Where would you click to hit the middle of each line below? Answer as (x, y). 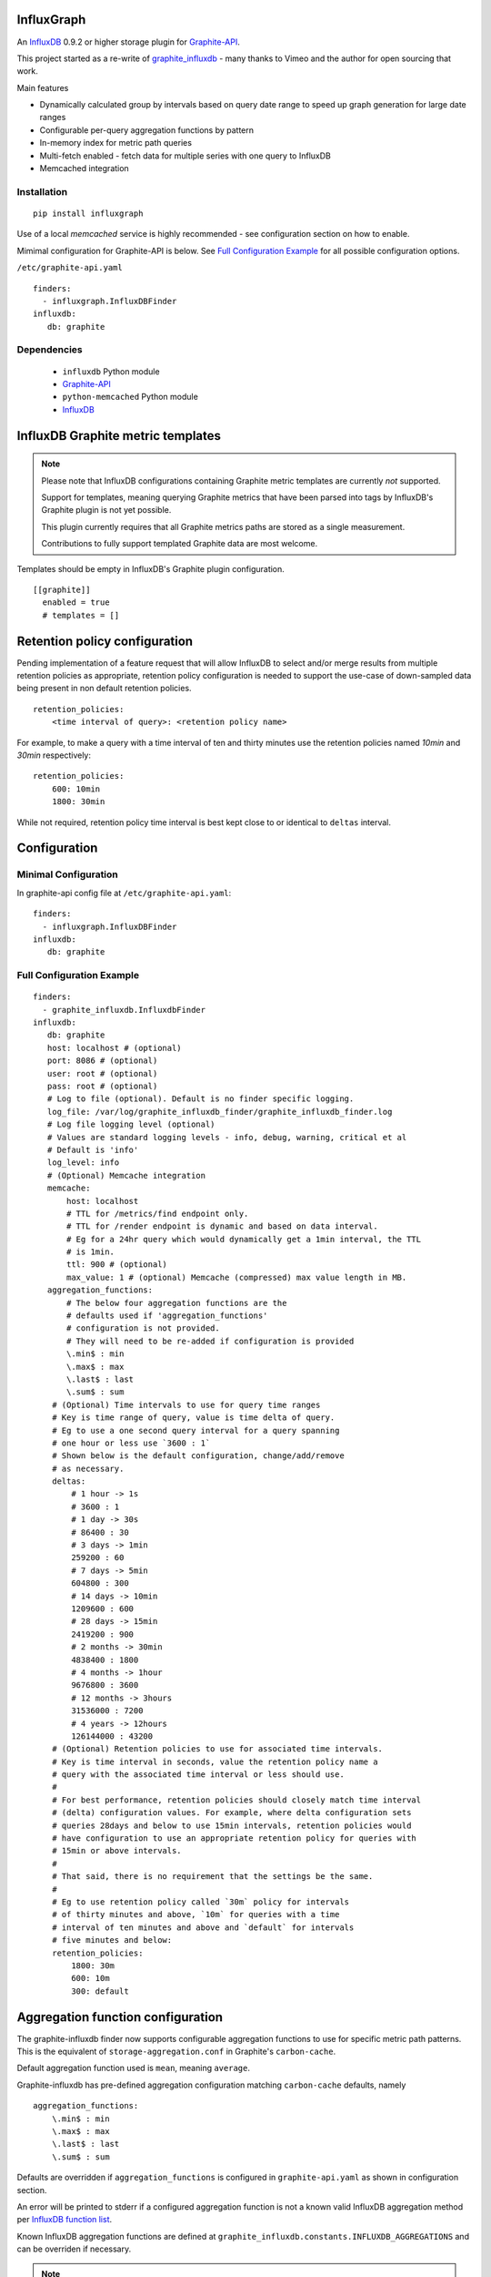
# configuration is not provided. (143, 1328)
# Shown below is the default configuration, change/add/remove (198, 1456)
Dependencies (50, 350)
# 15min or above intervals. (116, 1851)
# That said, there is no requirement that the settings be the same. (212, 1877)
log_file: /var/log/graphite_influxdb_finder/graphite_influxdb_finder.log (220, 1112)
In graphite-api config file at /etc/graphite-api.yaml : (124, 893)
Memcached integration (84, 168)
